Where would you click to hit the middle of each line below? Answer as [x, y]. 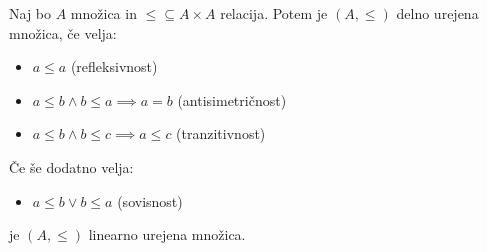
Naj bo [30, 13]
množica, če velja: [63, 32]
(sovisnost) [150, 200]
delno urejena [437, 13]
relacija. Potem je [274, 13]
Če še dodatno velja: [71, 166]
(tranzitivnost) [221, 133]
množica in [103, 13]
